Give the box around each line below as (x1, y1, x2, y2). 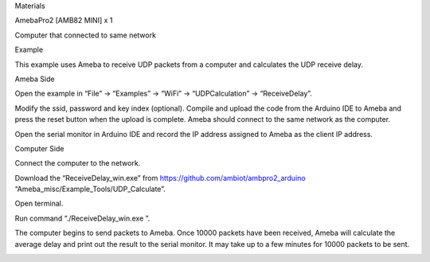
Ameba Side (14, 74, 55, 84)
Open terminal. (14, 199, 64, 209)
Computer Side (14, 143, 64, 153)
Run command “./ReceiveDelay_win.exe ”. (14, 213, 150, 223)
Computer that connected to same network (14, 30, 157, 40)
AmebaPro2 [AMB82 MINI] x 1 (14, 16, 113, 25)
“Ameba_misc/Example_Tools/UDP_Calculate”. (14, 184, 166, 194)
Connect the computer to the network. (14, 158, 141, 168)
